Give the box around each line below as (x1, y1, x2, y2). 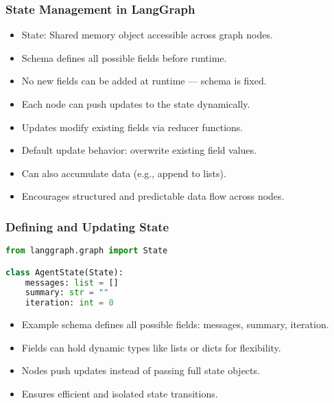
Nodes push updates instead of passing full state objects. (21, 363, 260, 378)
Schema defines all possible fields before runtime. (21, 50, 227, 65)
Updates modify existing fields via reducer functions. (21, 119, 243, 134)
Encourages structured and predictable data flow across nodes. (21, 189, 285, 203)
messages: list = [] (25, 277, 119, 288)
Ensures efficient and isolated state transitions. (21, 387, 218, 400)
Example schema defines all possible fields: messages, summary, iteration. (21, 317, 329, 332)
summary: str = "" (25, 288, 109, 298)
